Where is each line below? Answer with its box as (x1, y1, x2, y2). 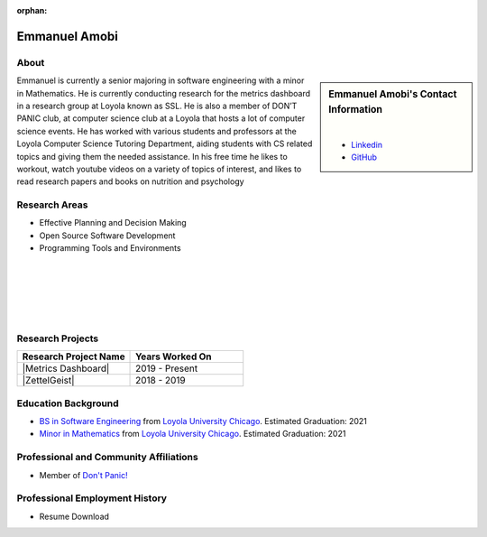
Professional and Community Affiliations (16, 451, 198, 464)
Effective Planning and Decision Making (39, 218, 187, 228)
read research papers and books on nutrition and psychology (16, 176, 244, 187)
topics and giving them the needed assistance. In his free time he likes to (16, 151, 288, 162)
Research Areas (16, 199, 88, 211)
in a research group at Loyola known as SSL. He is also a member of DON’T (16, 100, 298, 111)
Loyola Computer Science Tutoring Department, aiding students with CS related (16, 138, 313, 149)
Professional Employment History (16, 492, 167, 505)
